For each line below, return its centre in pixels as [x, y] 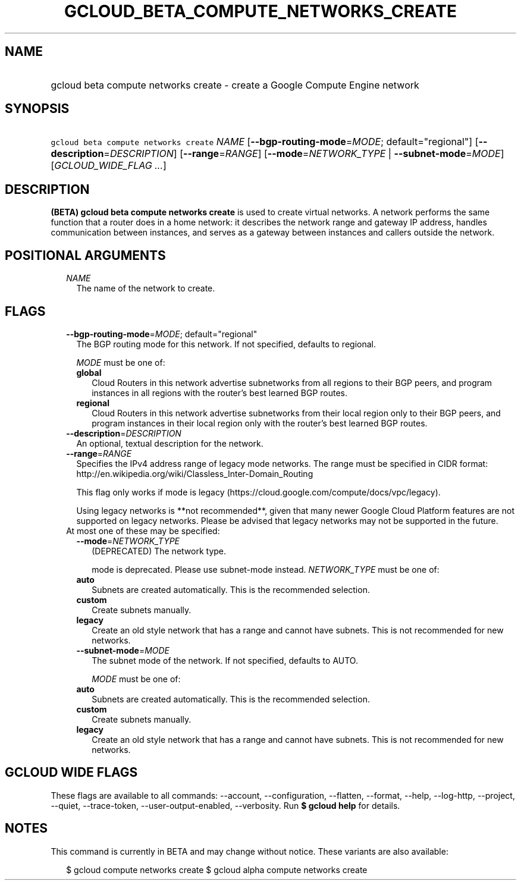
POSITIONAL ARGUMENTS [85, 255]
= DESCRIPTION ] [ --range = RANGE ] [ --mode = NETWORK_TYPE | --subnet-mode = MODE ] [304, 154]
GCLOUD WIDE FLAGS [71, 773]
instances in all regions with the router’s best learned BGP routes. [220, 393]
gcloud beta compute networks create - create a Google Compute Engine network [235, 85]
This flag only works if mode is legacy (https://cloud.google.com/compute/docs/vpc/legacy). [258, 492]
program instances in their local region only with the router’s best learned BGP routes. [260, 423]
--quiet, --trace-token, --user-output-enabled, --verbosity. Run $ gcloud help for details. [225, 805]
